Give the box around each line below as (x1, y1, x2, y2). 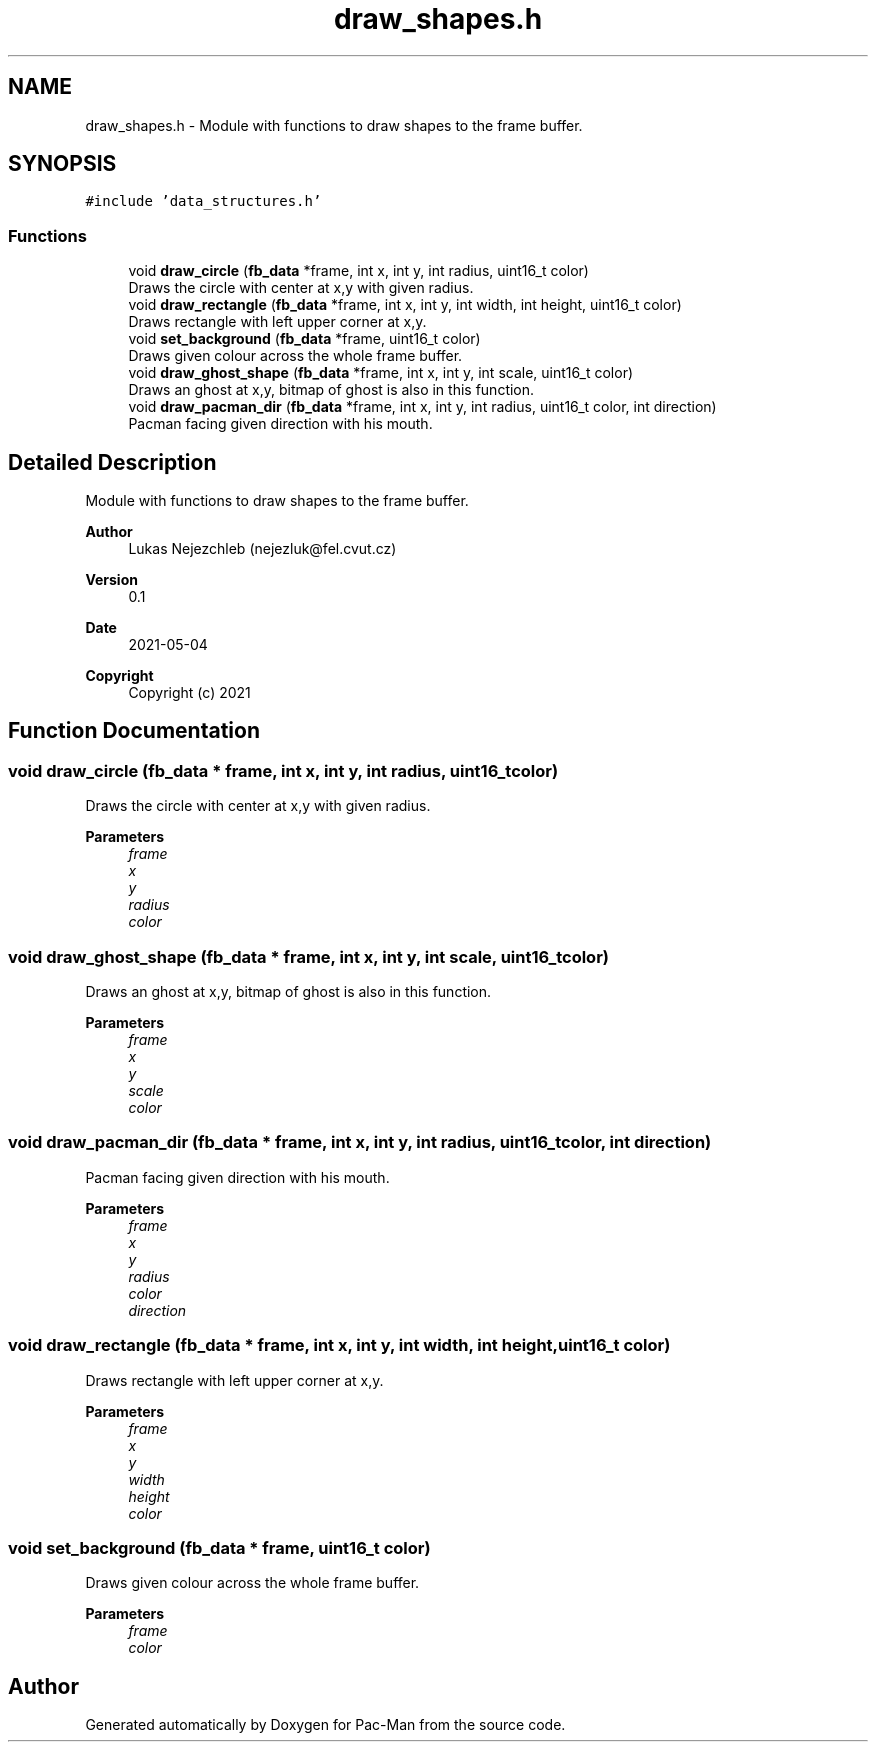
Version (85, 571, 138, 589)
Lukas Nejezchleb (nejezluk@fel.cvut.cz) (128, 540, 397, 558)
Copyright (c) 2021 (128, 684, 251, 702)
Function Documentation (8, 718, 260, 744)
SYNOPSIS (8, 151, 117, 177)
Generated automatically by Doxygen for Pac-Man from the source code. (85, 1716, 566, 1734)
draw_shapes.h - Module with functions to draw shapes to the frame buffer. (85, 116, 583, 134)
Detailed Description (8, 449, 217, 475)
